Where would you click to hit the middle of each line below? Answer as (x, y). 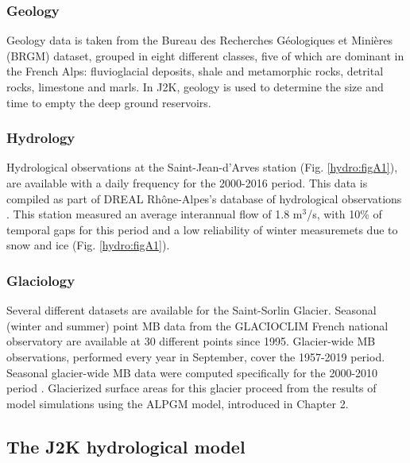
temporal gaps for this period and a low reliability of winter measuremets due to (202, 229)
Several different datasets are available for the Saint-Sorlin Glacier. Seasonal (191, 310)
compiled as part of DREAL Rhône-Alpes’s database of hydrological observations (204, 198)
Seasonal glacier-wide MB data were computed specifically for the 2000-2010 (192, 372)
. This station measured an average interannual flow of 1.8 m (155, 214)
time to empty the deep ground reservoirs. (109, 102)
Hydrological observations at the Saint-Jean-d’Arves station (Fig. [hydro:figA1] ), (202, 167)
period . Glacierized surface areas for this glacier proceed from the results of (191, 388)
